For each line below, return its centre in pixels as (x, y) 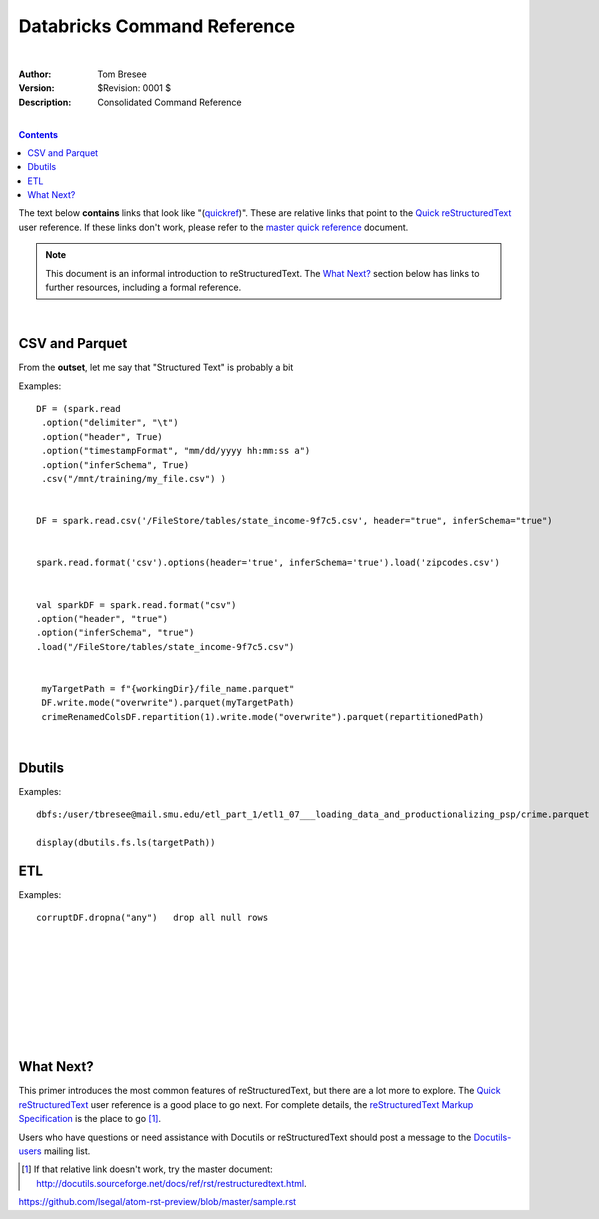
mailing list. (67, 1151)
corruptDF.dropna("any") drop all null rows (152, 918)
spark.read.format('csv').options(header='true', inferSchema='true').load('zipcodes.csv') (268, 563)
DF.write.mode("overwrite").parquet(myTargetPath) (168, 703)
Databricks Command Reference (156, 26)
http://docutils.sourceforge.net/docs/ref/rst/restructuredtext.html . (171, 1183)
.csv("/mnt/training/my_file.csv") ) (134, 479)
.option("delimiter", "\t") (110, 423)
